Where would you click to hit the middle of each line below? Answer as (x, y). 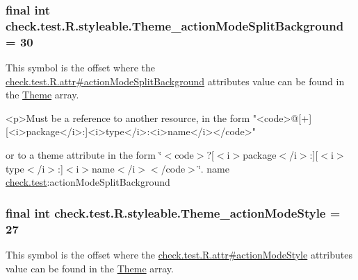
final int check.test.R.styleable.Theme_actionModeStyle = (173, 212)
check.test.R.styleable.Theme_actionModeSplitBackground (175, 25)
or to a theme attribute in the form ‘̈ (84, 155)
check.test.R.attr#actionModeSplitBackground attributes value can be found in (175, 81)
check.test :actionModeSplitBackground (88, 182)
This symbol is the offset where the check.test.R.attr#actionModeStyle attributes (179, 254)
